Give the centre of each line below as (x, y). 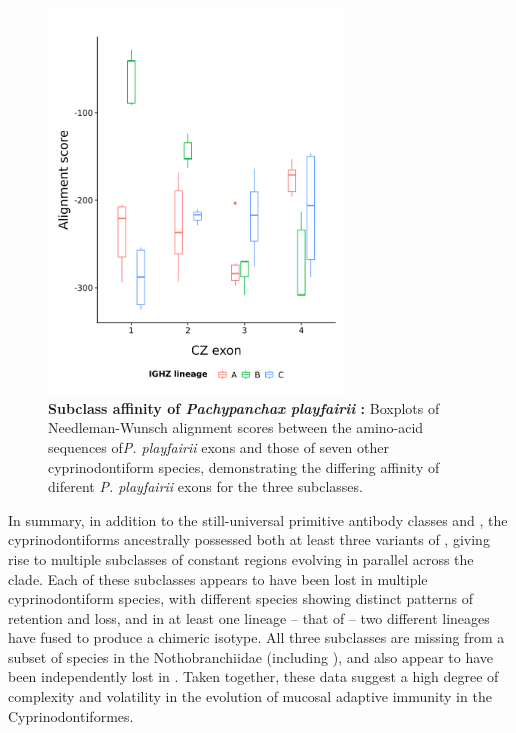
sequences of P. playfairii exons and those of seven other (218, 446)
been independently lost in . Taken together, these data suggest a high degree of (253, 676)
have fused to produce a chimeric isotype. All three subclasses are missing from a (256, 637)
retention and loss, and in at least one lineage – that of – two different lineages (249, 617)
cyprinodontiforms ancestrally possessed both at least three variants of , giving (249, 539)
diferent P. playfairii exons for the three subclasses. (205, 486)
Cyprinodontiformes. (71, 715)
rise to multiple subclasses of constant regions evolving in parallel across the (241, 558)
